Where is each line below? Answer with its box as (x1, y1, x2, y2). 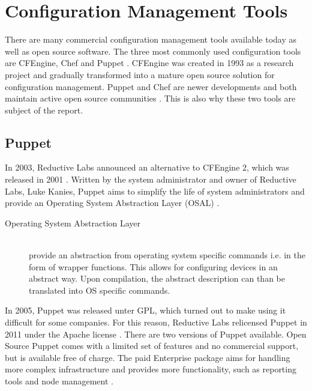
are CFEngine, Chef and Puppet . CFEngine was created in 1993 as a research (5, 56, 294, 69)
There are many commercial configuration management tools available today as (5, 33, 296, 46)
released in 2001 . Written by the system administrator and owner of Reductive (5, 173, 296, 186)
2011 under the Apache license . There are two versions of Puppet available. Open (5, 327, 307, 340)
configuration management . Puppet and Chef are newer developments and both (5, 80, 297, 92)
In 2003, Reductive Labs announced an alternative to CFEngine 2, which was (5, 161, 289, 174)
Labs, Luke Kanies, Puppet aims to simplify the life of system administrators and (5, 184, 305, 197)
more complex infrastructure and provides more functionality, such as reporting (5, 363, 296, 375)
